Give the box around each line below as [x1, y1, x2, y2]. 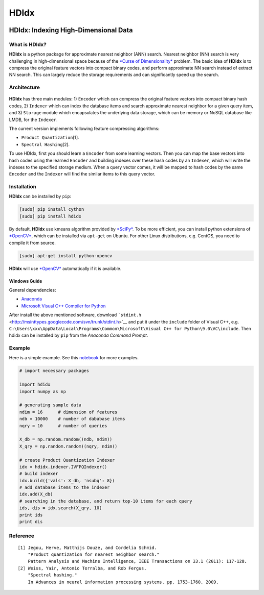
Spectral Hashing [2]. [21, 141, 70, 147]
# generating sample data [19, 402, 82, 408]
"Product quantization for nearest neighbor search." [27, 551, 160, 557]
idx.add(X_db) [19, 492, 53, 497]
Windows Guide [9, 278, 43, 284]
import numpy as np [19, 389, 66, 394]
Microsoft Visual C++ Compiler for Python [21, 303, 106, 309]
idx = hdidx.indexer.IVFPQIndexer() [19, 464, 108, 470]
